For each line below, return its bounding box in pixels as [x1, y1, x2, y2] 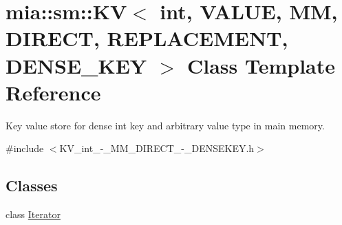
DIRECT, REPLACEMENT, [6, 24, 288, 52]
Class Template [186, 51, 336, 79]
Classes [6, 175, 58, 196]
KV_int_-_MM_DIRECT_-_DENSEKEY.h [59, 141, 255, 156]
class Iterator [6, 207, 61, 222]
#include [6, 141, 44, 156]
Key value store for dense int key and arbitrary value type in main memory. [6, 118, 325, 132]
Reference [6, 78, 101, 106]
